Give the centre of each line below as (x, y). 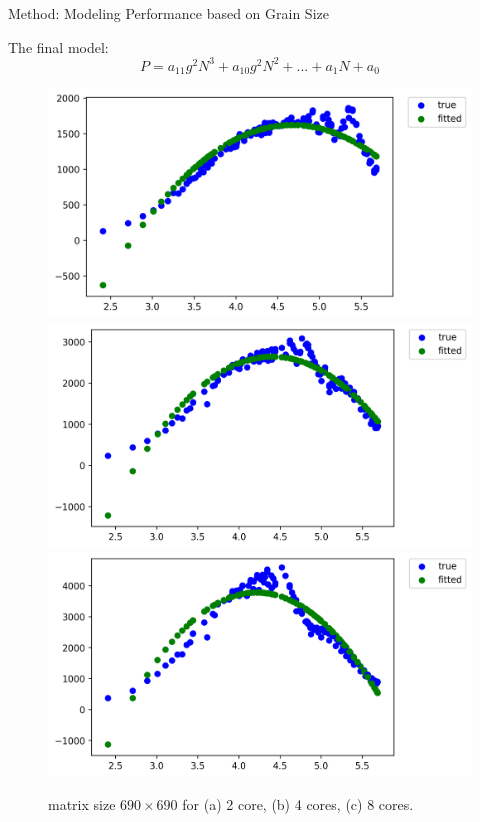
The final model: (58, 46)
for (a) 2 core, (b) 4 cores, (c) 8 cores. (298, 804)
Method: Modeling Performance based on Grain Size (168, 13)
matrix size (82, 804)
